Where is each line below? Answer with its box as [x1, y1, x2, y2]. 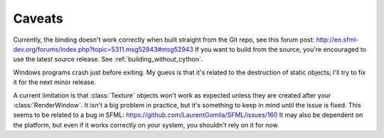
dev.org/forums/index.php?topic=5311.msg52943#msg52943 [13, 45, 193, 53]
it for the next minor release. [13, 78, 96, 86]
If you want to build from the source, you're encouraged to [194, 45, 366, 53]
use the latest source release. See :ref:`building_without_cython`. [13, 55, 203, 64]
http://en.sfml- [316, 35, 359, 44]
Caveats [13, 11, 63, 26]
